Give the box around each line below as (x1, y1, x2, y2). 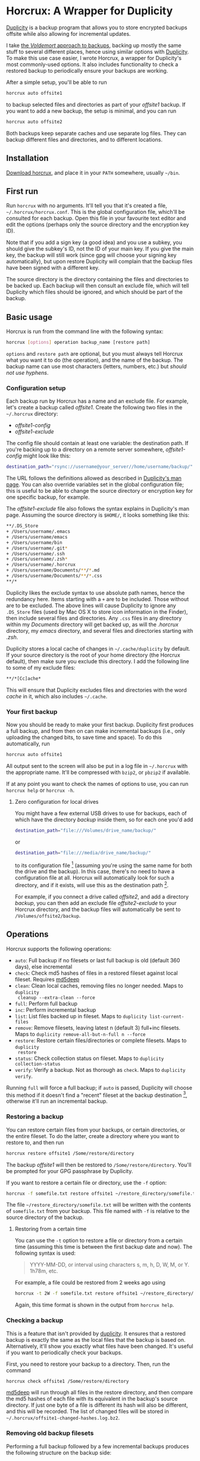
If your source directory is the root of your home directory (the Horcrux (6, 651, 180, 658)
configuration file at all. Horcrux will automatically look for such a (14, 874, 174, 881)
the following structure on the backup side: (6, 1449, 112, 1456)
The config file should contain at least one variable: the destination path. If (6, 440, 189, 447)
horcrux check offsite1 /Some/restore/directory (6, 1378, 129, 1384)
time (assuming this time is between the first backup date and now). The (14, 1244, 193, 1251)
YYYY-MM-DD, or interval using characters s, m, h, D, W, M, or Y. (29, 1261, 189, 1269)
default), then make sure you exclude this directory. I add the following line (6, 657, 189, 665)
